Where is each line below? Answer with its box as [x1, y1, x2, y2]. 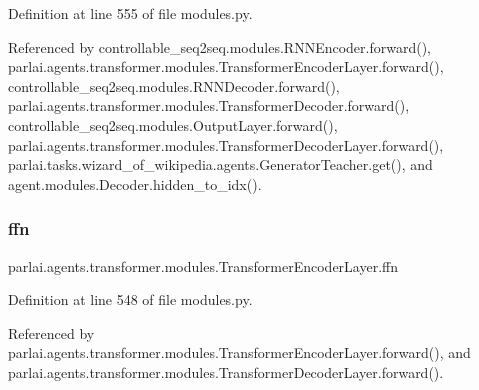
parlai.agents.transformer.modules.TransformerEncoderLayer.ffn [8, 255, 398, 276]
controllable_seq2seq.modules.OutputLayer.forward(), [8, 114, 338, 135]
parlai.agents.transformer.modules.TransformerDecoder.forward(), [8, 95, 410, 116]
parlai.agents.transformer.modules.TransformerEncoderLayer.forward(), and [8, 342, 471, 363]
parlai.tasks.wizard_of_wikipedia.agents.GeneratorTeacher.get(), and [8, 154, 433, 175]
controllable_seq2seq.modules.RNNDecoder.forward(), [8, 75, 340, 96]
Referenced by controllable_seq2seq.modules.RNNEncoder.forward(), [8, 36, 431, 57]
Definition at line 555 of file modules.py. [8, 3, 253, 23]
